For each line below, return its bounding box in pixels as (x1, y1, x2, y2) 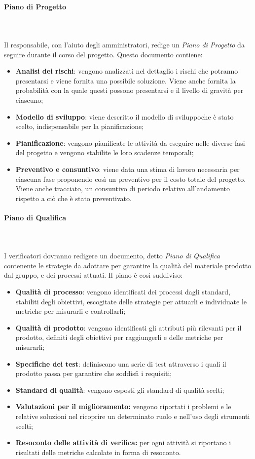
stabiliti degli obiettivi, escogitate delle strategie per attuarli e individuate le (15, 296, 247, 306)
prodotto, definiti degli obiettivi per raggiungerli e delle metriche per (15, 332, 223, 342)
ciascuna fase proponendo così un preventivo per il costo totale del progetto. (15, 173, 246, 184)
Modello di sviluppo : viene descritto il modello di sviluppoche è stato (15, 111, 234, 122)
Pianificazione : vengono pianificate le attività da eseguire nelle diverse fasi (15, 137, 245, 148)
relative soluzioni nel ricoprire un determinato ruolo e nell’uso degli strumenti (15, 411, 250, 421)
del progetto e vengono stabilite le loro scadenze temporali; (15, 147, 194, 158)
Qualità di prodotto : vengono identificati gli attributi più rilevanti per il (15, 322, 242, 333)
